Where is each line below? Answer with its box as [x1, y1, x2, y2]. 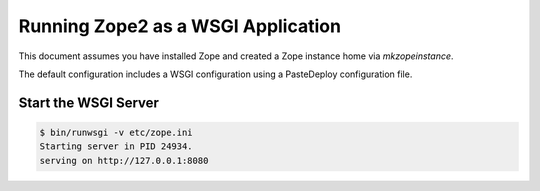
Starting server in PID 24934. [39, 141, 194, 152]
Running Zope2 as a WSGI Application [18, 15, 342, 37]
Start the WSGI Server [18, 94, 160, 111]
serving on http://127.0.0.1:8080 [39, 155, 209, 166]
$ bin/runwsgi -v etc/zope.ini [39, 126, 194, 138]
